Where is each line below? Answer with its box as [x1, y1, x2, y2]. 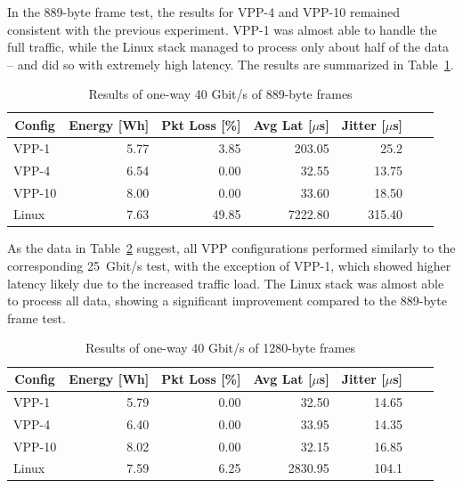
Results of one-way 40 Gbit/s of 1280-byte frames [85, 338, 356, 357]
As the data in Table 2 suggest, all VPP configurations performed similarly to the [7, 239, 456, 257]
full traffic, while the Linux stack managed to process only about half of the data [7, 37, 449, 56]
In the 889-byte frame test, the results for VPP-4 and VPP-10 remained [7, 3, 400, 20]
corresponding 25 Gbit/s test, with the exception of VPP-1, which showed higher [7, 256, 451, 275]
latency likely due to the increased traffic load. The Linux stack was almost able [7, 273, 444, 292]
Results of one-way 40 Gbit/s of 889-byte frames [88, 85, 353, 103]
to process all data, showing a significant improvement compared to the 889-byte [7, 291, 447, 310]
